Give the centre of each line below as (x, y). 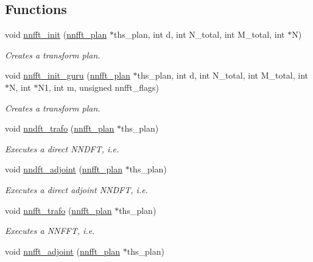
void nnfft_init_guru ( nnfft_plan (68, 75)
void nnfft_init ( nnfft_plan (56, 34)
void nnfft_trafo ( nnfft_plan (58, 210)
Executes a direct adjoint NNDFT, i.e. (76, 189)
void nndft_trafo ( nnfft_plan (60, 128)
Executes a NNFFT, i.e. (50, 231)
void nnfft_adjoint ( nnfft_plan (63, 251)
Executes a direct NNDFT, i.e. (62, 148)
